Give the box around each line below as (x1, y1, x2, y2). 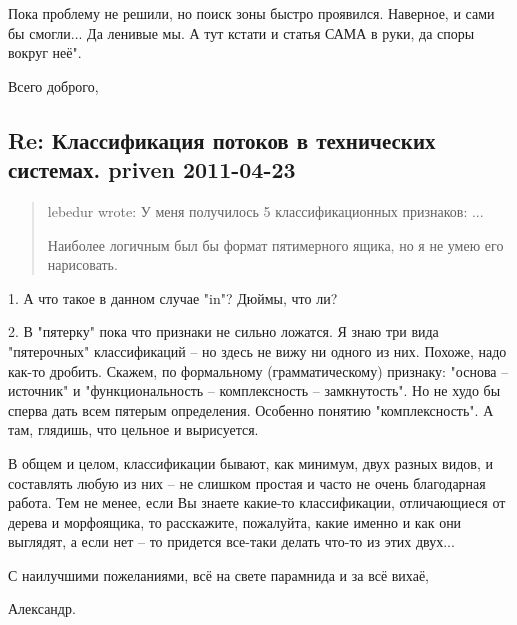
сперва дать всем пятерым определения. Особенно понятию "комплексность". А (8, 399, 494, 420)
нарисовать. (47, 254, 118, 275)
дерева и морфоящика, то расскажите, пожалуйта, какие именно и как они (8, 511, 462, 532)
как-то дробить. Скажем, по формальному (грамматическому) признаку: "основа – (8, 360, 509, 381)
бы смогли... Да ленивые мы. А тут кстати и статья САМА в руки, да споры (8, 22, 475, 43)
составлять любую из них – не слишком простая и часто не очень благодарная (8, 472, 486, 493)
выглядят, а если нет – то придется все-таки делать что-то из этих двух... (8, 531, 455, 552)
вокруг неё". (8, 42, 82, 63)
